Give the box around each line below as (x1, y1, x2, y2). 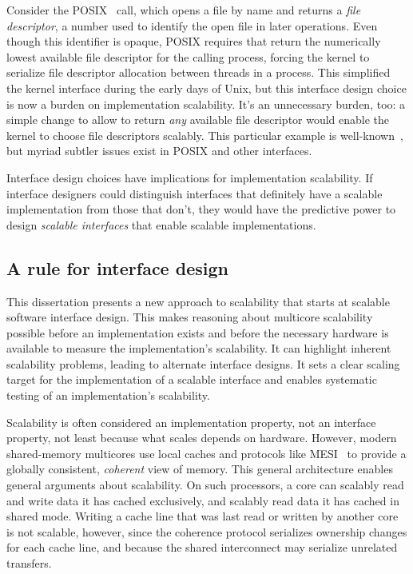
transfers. (6, 555, 52, 572)
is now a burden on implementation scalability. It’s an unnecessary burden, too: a (6, 95, 406, 112)
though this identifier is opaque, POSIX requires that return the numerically (6, 33, 381, 50)
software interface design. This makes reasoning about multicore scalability (6, 309, 373, 325)
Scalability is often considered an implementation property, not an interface (6, 413, 376, 430)
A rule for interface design (6, 255, 228, 280)
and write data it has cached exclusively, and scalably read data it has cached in (6, 492, 399, 508)
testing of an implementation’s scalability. (6, 387, 210, 404)
